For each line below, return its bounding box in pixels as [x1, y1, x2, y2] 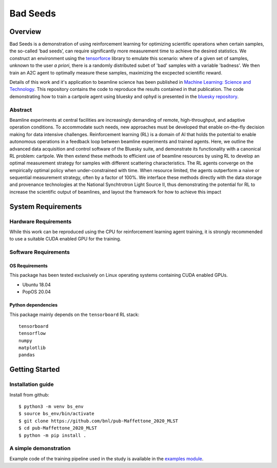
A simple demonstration [9, 445, 71, 452]
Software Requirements [9, 249, 70, 256]
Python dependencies [9, 302, 58, 308]
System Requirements [9, 202, 82, 211]
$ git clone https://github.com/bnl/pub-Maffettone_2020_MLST [18, 418, 179, 424]
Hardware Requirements [9, 218, 72, 225]
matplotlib [18, 345, 46, 351]
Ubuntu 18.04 [22, 282, 51, 288]
